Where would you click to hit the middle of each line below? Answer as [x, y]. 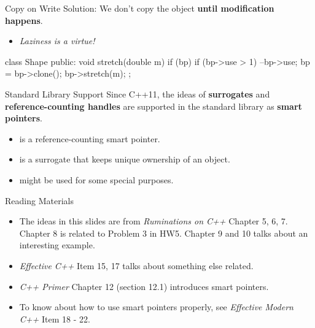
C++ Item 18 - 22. [55, 318]
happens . [24, 20]
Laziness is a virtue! [57, 41]
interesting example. [57, 245]
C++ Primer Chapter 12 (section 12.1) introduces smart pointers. [144, 286]
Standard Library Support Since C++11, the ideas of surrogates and [138, 93]
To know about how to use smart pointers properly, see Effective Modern [156, 307]
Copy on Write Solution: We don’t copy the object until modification [140, 8]
